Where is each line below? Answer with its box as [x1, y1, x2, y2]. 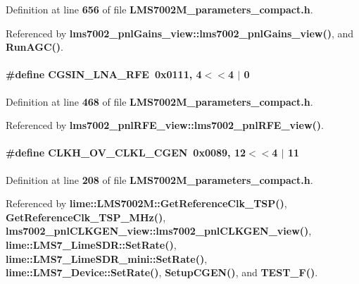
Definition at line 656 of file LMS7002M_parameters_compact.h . [6, 2, 313, 16]
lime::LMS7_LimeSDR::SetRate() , [6, 237, 177, 252]
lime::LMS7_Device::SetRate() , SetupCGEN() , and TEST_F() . [6, 265, 318, 280]
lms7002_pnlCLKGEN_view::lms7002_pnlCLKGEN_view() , [6, 223, 312, 238]
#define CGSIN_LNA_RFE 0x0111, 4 [6, 67, 202, 82]
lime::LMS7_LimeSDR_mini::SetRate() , [6, 251, 208, 266]
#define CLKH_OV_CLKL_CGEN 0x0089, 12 [6, 145, 246, 160]
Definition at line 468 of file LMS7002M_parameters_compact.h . [6, 94, 313, 109]
